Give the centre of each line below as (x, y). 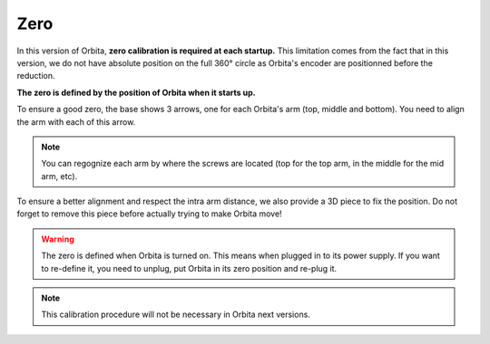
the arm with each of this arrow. (76, 121)
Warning (58, 239)
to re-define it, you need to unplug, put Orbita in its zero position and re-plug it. (189, 268)
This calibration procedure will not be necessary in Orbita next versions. (176, 315)
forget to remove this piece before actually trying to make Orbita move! (149, 214)
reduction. (36, 76)
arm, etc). (59, 176)
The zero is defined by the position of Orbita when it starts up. (136, 92)
